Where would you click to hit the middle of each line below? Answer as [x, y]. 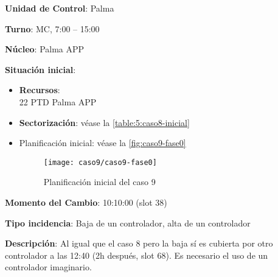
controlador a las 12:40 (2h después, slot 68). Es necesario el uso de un [137, 255]
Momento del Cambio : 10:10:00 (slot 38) [86, 202]
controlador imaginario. [48, 267]
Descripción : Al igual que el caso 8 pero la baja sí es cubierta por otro [139, 243]
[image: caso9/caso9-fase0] [100, 162]
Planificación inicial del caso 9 [99, 182]
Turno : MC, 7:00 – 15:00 [52, 28]
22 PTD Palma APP [58, 101]
